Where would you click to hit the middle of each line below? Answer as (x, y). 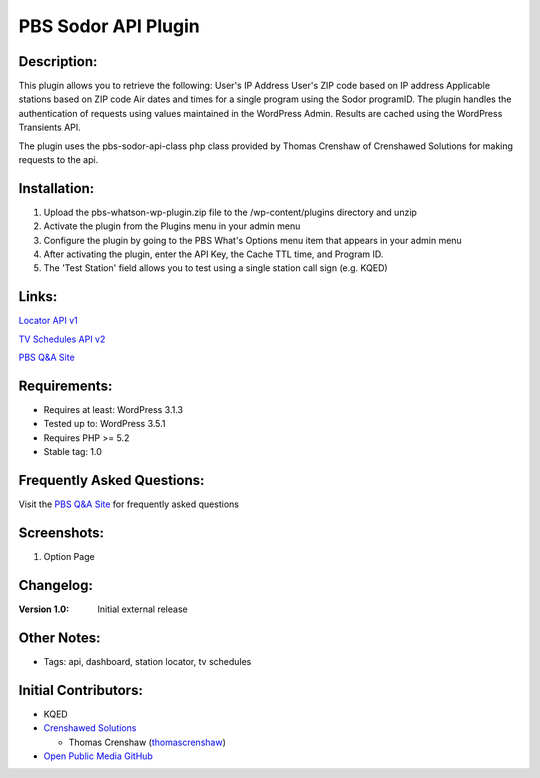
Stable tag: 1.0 (72, 452)
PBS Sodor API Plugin (109, 26)
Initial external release (143, 609)
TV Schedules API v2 (62, 339)
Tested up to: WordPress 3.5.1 (104, 424)
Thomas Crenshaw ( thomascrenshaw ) (147, 742)
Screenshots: (61, 532)
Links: (38, 296)
